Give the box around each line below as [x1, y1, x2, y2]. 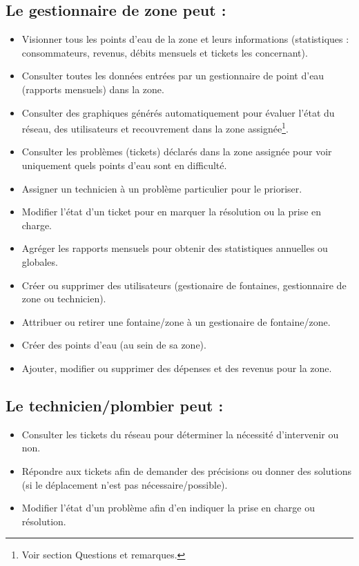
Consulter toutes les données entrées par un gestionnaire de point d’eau [21, 68, 324, 83]
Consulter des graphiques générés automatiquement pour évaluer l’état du [21, 105, 335, 119]
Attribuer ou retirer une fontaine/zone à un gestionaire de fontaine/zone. [21, 314, 331, 329]
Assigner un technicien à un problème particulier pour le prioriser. [21, 181, 302, 195]
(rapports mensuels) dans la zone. [21, 81, 164, 96]
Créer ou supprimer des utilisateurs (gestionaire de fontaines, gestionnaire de [21, 277, 347, 292]
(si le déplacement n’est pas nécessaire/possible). [21, 477, 228, 491]
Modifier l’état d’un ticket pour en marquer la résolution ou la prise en [21, 204, 322, 219]
